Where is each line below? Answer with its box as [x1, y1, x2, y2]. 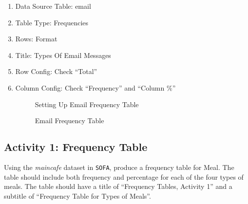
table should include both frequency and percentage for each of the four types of [4, 171, 244, 182]
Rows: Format [15, 34, 57, 44]
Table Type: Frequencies [15, 17, 89, 27]
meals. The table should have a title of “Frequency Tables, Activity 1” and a [4, 181, 232, 191]
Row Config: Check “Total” [15, 66, 97, 76]
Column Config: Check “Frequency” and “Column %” [15, 82, 176, 93]
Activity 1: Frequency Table [4, 139, 148, 154]
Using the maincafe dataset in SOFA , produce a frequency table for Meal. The [4, 162, 234, 172]
